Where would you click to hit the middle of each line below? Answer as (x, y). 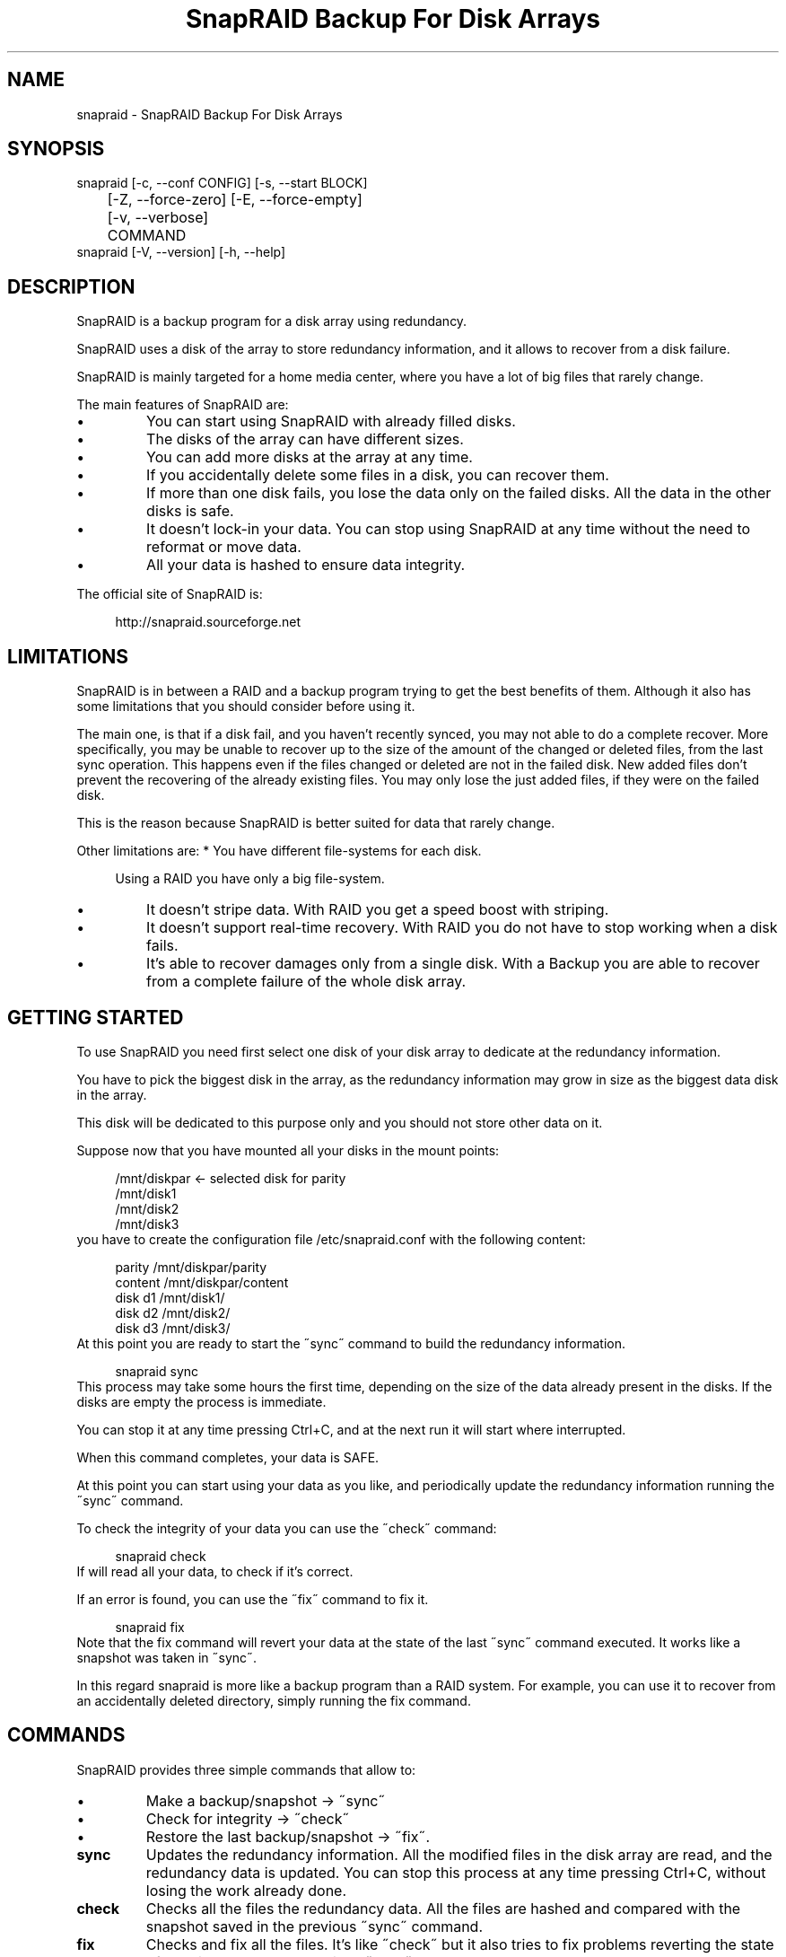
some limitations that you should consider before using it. (246, 706)
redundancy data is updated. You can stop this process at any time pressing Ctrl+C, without (456, 1872)
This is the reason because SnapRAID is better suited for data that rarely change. (316, 823)
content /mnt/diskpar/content (202, 1282)
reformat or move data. (224, 547)
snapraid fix (150, 1627)
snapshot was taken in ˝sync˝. (167, 1657)
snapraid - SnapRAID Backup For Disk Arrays (210, 114)
